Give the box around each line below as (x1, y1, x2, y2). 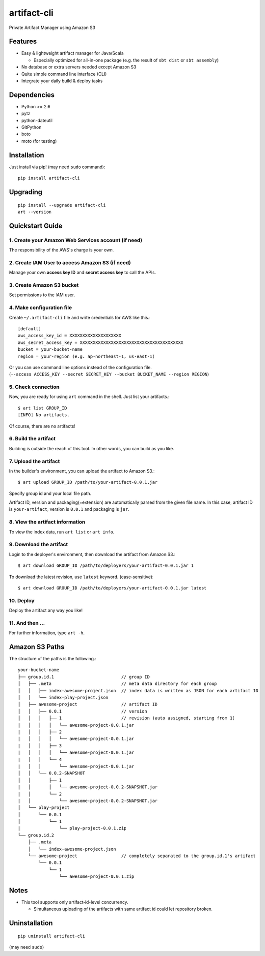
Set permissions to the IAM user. (9, 292, 75, 298)
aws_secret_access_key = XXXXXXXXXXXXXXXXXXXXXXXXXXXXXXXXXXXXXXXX (18, 339, 184, 345)
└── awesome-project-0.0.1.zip (59, 874, 134, 879)
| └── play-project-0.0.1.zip (18, 826, 127, 831)
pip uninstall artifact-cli (18, 933, 85, 939)
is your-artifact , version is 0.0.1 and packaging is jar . (9, 506, 130, 512)
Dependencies (9, 91, 55, 99)
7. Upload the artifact (9, 458, 60, 464)
